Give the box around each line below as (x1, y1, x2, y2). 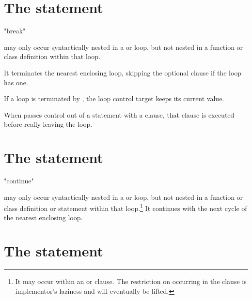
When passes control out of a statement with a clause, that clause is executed (4, 109, 235, 120)
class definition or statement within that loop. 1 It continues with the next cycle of (4, 202, 247, 213)
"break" (4, 26, 26, 36)
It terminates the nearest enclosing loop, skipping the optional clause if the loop (4, 67, 242, 77)
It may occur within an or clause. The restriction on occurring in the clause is (15, 276, 247, 286)
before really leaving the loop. (4, 119, 93, 129)
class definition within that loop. (4, 51, 100, 61)
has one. (4, 77, 28, 87)
